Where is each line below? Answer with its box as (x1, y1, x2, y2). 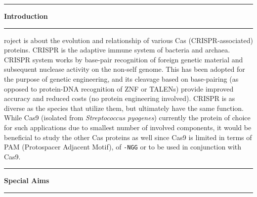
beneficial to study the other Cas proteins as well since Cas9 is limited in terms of (4, 132, 252, 142)
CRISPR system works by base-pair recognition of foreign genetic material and (4, 54, 243, 64)
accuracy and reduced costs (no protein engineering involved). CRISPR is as (4, 93, 235, 103)
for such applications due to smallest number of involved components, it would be (4, 122, 252, 132)
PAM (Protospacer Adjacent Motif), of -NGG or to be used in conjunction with (4, 142, 242, 152)
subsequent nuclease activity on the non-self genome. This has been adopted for (4, 64, 245, 74)
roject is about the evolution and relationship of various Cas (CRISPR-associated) (4, 35, 254, 45)
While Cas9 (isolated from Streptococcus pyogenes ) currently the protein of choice (4, 112, 251, 123)
